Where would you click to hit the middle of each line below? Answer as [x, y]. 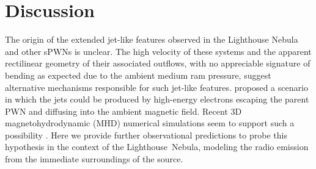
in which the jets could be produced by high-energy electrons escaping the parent [157, 99]
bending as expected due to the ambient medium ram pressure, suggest [138, 75]
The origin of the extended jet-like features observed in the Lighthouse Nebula [152, 39]
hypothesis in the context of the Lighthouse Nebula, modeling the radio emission [157, 147]
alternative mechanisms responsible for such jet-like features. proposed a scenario [156, 87]
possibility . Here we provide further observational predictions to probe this [146, 135]
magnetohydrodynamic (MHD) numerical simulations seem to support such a [150, 123]
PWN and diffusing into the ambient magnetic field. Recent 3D [123, 111]
